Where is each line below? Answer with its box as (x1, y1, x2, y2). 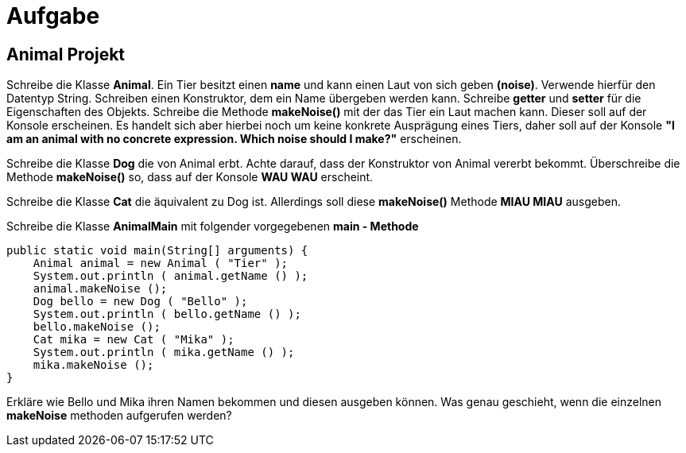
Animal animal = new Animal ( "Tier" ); (33, 257, 289, 270)
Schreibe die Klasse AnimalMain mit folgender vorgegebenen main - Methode (6, 219, 419, 234)
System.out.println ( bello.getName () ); (33, 308, 301, 321)
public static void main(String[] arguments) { (6, 244, 308, 257)
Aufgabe (6, 2, 100, 29)
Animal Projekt (6, 44, 126, 64)
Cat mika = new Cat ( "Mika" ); (33, 333, 234, 347)
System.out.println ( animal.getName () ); (33, 269, 308, 283)
